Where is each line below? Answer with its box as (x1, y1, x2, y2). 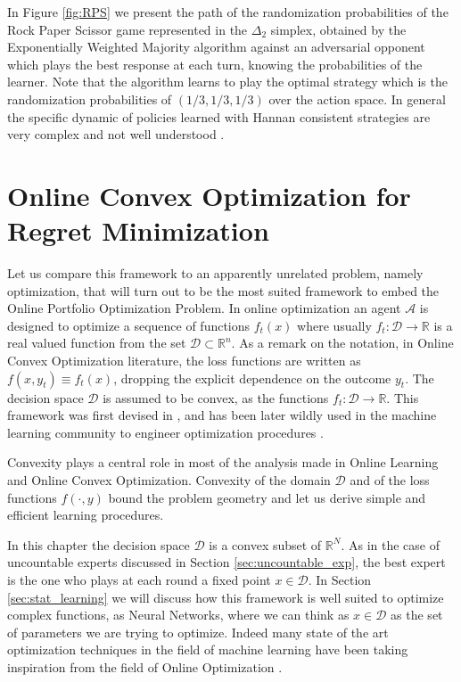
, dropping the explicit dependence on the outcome (113, 368, 391, 387)
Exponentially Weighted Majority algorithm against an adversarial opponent (7, 37, 425, 56)
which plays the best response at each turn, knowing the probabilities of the (7, 54, 423, 73)
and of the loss (350, 471, 430, 489)
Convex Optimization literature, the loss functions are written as (7, 351, 361, 370)
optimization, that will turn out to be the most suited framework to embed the (7, 281, 440, 300)
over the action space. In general (268, 89, 446, 108)
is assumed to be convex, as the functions (103, 388, 329, 407)
